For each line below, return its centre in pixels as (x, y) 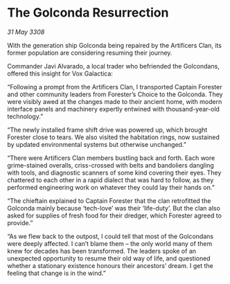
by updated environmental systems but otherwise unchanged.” (97, 144)
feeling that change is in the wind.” (56, 273)
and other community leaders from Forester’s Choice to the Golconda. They (115, 94)
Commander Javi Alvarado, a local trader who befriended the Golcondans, (113, 66)
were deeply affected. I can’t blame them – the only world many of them (110, 243)
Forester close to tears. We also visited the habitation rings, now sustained (114, 137)
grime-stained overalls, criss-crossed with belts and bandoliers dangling (111, 165)
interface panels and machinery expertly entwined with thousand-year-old (114, 109)
